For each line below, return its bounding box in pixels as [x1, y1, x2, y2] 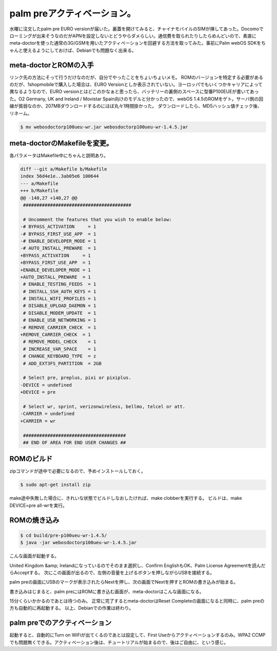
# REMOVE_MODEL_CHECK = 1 [23, 339, 96, 345]
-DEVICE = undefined [20, 382, 72, 388]
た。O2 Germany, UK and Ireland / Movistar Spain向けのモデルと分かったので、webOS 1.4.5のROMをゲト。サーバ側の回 [9, 96, 264, 102]
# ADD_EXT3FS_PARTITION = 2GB [23, 360, 102, 366]
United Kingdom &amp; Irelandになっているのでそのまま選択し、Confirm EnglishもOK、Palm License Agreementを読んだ [9, 562, 266, 568]
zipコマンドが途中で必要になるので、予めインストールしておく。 [9, 468, 146, 474]
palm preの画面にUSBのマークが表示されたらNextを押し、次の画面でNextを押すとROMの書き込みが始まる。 [9, 579, 239, 585]
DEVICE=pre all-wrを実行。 [9, 502, 68, 509]
